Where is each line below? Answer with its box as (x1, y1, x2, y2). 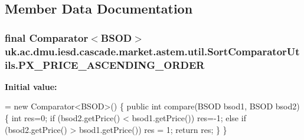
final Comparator (5, 30, 89, 45)
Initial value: (5, 80, 57, 92)
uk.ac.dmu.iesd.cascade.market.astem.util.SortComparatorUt (5, 44, 300, 58)
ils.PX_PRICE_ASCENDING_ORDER (5, 57, 205, 72)
